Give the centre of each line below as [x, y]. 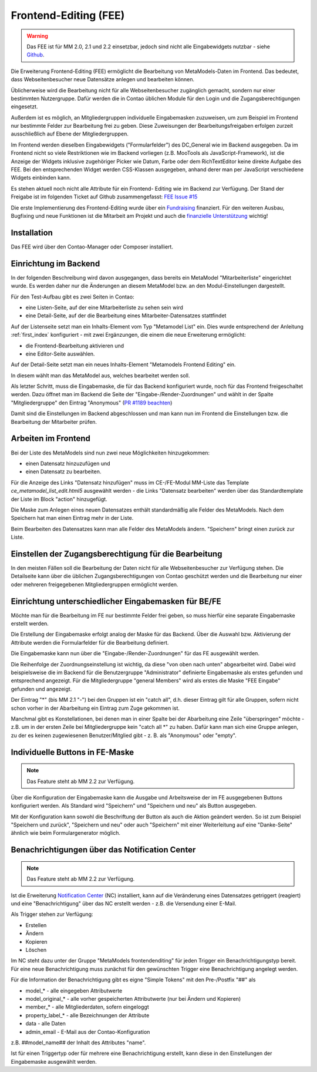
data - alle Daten [45, 1024]
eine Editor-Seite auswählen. [60, 354]
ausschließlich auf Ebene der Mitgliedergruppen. [70, 134]
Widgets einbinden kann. [41, 178]
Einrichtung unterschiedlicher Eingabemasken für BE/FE [116, 601]
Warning [37, 36]
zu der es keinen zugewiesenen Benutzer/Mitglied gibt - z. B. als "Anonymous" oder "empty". [124, 735]
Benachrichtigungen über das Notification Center [103, 850]
